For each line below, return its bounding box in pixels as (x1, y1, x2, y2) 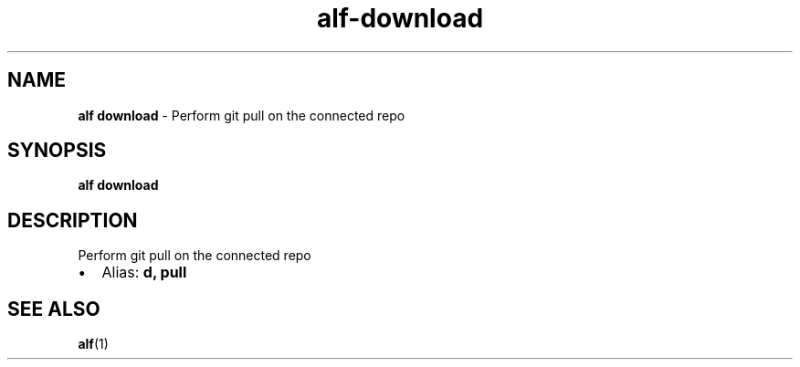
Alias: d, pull (101, 263, 187, 282)
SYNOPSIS (7, 139, 107, 163)
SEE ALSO (7, 297, 100, 320)
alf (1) (78, 336, 109, 352)
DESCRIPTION (7, 208, 138, 232)
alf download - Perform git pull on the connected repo (78, 107, 405, 123)
